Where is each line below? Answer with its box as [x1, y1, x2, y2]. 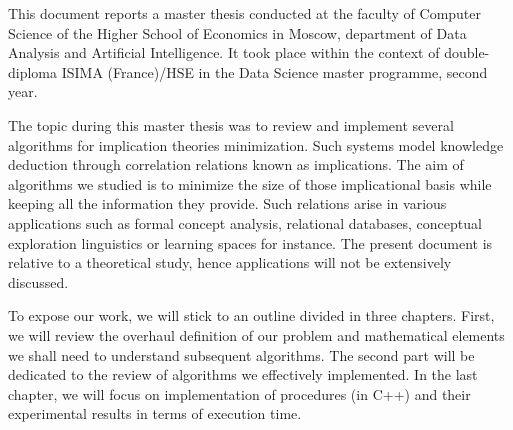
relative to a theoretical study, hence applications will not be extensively [8, 252, 452, 273]
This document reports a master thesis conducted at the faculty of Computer [8, 3, 482, 23]
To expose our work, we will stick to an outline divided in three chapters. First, [8, 305, 495, 326]
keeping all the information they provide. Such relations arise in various [8, 193, 447, 214]
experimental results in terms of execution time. [8, 403, 302, 424]
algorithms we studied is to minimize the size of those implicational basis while [8, 173, 492, 194]
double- [444, 42, 490, 63]
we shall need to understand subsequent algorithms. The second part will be [8, 344, 475, 365]
